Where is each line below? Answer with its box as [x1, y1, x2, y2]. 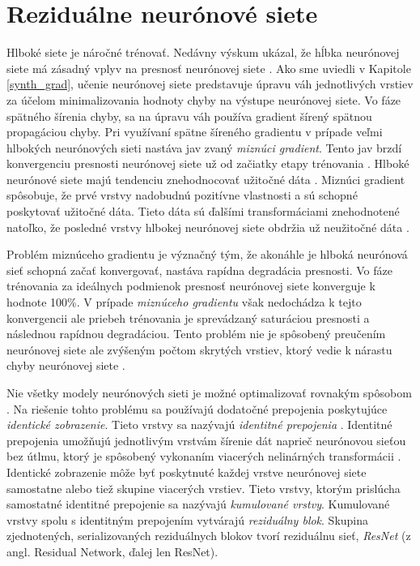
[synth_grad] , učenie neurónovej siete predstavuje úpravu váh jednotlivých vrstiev [6, 75, 414, 92]
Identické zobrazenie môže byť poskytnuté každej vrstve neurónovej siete [6, 463, 367, 480]
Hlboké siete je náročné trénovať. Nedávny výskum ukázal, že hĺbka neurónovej [6, 44, 400, 61]
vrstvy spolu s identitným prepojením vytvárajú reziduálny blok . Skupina [6, 511, 369, 528]
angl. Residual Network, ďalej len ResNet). [6, 542, 218, 560]
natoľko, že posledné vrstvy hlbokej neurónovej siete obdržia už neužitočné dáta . [6, 218, 409, 235]
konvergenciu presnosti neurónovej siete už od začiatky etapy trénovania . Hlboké [6, 155, 409, 172]
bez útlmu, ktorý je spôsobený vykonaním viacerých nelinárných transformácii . [6, 448, 401, 465]
